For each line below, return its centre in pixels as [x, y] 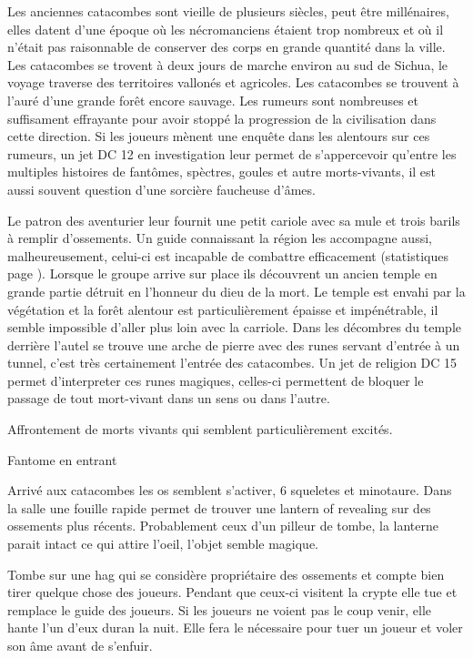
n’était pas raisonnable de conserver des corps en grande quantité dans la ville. [226, 47]
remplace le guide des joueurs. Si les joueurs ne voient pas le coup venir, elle [220, 609]
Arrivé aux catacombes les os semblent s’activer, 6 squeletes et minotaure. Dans [230, 490]
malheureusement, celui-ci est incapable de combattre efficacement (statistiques [228, 255]
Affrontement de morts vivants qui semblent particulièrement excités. [200, 429]
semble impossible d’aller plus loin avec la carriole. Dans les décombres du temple [234, 327]
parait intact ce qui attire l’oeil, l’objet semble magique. [163, 544]
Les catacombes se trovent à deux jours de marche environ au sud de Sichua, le [228, 64]
